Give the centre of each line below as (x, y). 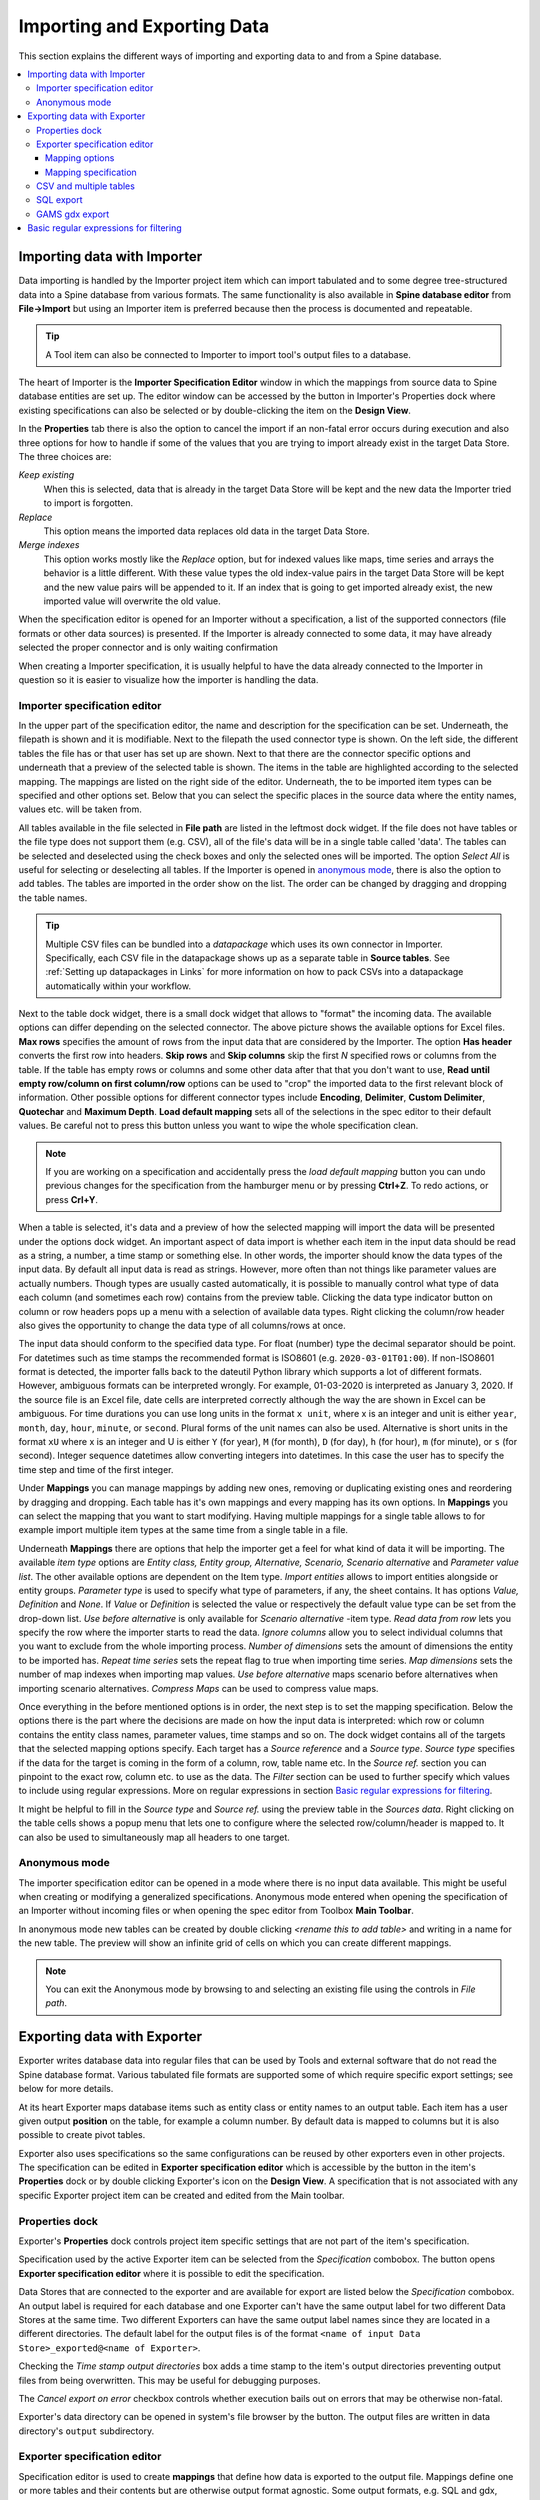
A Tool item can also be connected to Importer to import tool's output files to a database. (228, 354)
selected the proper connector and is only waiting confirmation (148, 647)
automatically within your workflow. (118, 986)
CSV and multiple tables (85, 186)
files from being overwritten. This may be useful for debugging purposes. (169, 2380)
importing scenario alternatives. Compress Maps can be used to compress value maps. (198, 1688)
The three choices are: (65, 457)
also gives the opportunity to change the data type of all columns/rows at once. (182, 1325)
